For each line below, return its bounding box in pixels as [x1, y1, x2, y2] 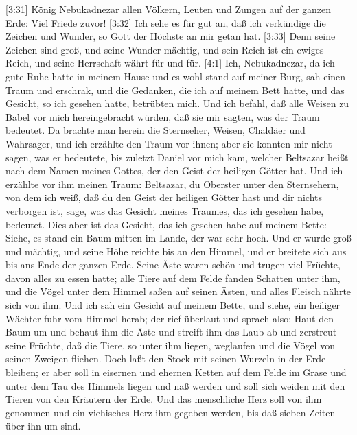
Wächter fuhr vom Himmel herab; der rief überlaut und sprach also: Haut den [5, 311, 334, 325]
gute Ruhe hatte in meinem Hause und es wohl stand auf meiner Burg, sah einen [5, 69, 346, 83]
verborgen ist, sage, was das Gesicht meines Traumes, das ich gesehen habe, [5, 203, 324, 217]
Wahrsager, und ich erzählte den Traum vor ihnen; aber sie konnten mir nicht [5, 136, 332, 150]
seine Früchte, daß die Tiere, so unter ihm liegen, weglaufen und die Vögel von [5, 338, 335, 352]
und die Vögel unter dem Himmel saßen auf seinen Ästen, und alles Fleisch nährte [5, 284, 352, 298]
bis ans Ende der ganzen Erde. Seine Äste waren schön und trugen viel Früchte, [5, 257, 341, 272]
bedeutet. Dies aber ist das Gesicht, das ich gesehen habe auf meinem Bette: [5, 217, 327, 231]
